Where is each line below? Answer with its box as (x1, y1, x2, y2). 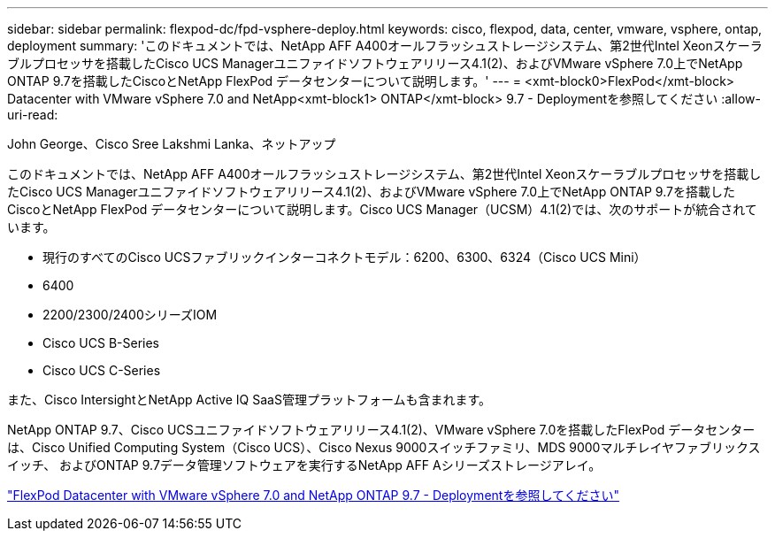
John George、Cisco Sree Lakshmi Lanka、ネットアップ (7, 136, 336, 151)
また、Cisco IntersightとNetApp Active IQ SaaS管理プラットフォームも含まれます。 (7, 392, 492, 407)
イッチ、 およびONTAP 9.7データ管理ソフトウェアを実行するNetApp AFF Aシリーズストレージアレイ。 (7, 457, 602, 473)
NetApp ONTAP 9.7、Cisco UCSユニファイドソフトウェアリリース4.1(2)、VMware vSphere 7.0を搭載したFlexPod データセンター (7, 422, 756, 437)
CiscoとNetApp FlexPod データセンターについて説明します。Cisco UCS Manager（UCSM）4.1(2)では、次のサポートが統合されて (7, 202, 757, 217)
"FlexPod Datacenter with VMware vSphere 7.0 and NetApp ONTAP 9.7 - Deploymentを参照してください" (7, 488, 620, 503)
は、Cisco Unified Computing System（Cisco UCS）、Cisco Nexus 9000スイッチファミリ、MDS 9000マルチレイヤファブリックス (7, 440, 761, 455)
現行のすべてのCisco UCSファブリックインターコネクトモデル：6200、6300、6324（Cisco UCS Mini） (42, 250, 647, 265)
